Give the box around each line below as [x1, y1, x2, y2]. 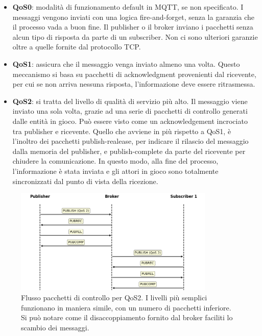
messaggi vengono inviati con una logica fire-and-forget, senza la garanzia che [12, 11, 255, 22]
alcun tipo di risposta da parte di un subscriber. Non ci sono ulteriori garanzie [12, 31, 258, 42]
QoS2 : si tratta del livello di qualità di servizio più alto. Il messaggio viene [12, 95, 248, 106]
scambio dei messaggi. [21, 322, 89, 332]
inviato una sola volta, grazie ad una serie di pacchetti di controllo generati [12, 106, 248, 116]
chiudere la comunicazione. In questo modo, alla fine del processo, [12, 156, 219, 166]
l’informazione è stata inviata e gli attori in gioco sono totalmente [12, 165, 219, 176]
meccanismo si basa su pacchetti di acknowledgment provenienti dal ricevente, [12, 68, 256, 79]
